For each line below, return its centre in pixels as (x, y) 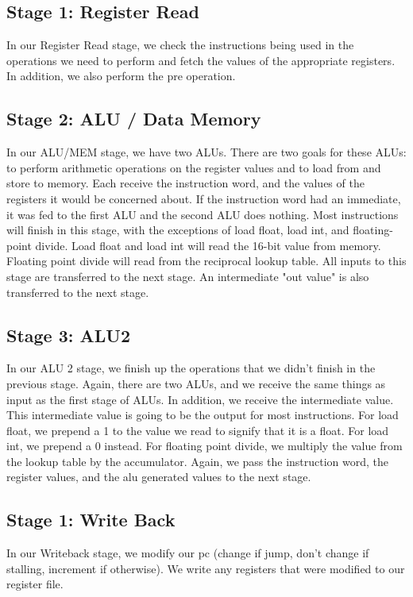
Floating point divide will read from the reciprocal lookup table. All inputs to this (206, 261)
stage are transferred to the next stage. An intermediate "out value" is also (188, 276)
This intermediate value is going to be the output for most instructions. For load (203, 415)
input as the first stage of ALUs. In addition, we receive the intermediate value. (200, 399)
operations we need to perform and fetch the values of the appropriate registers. (201, 60)
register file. (35, 584)
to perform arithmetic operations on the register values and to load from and (194, 167)
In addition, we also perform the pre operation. (121, 76)
